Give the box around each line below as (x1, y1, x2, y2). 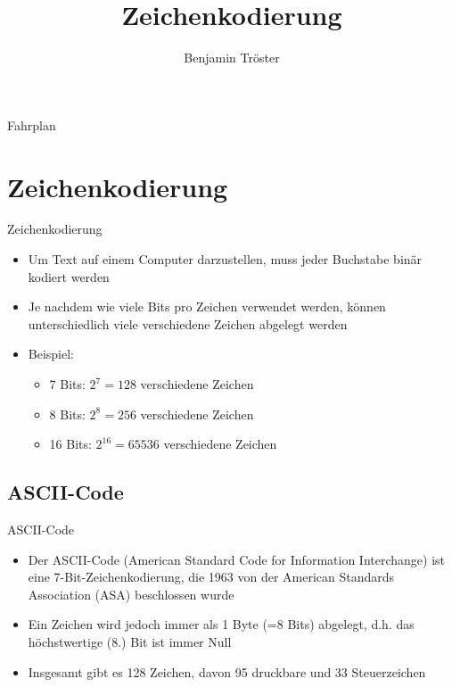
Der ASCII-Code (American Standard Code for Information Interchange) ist (28, 550, 445, 568)
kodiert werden (28, 267, 110, 286)
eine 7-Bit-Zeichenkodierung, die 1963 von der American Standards (28, 567, 395, 586)
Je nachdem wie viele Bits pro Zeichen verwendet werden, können (28, 297, 386, 316)
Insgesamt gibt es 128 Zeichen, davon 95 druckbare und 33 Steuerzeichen (28, 662, 426, 681)
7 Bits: (49, 375, 86, 393)
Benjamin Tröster (184, 48, 280, 67)
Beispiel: (28, 344, 75, 363)
